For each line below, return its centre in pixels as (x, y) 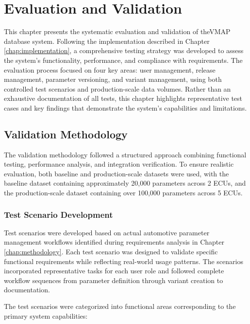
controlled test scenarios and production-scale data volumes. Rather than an (117, 88)
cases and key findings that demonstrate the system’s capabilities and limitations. (125, 107)
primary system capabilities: (46, 315)
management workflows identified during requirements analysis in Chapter (114, 242)
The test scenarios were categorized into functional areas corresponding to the (120, 306)
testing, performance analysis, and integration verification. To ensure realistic (119, 164)
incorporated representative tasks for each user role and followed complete (114, 271)
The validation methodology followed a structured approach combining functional (125, 154)
